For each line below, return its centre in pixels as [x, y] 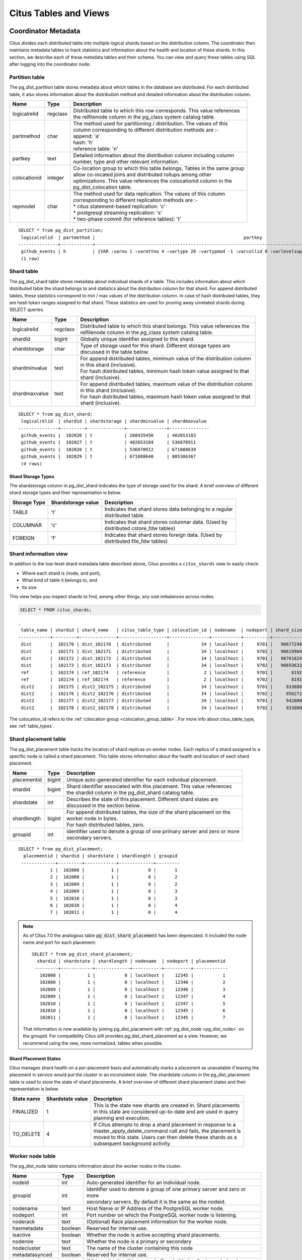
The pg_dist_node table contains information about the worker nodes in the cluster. [95, 1166]
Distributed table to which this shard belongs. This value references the [165, 326]
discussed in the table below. [115, 352]
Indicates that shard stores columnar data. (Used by [166, 522]
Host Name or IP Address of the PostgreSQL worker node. [155, 1208]
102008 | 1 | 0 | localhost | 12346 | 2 [133, 982]
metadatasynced [32, 1254]
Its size [29, 587]
